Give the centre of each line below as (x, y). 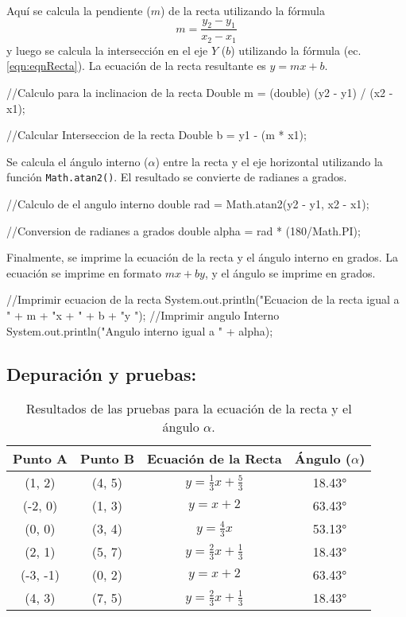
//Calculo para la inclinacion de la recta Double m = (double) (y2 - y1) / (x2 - (200, 93)
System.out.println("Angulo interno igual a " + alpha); (140, 330)
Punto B (107, 459)
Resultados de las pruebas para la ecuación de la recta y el (189, 409)
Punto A (40, 459)
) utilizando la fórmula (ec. (296, 50)
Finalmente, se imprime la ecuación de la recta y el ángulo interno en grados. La (202, 257)
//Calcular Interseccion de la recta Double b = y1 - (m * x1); (157, 135)
